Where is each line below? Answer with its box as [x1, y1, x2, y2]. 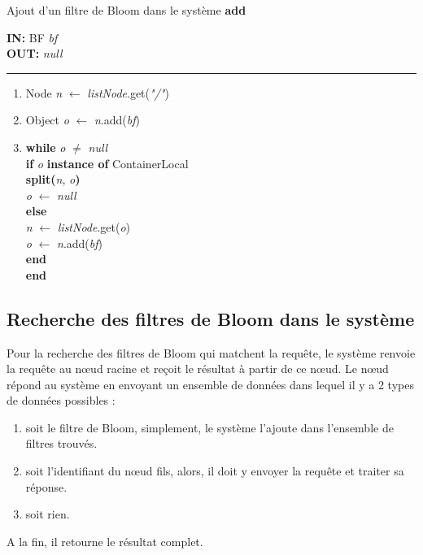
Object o [25, 111, 69, 128]
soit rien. [25, 505, 70, 522]
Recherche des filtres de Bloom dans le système [7, 306, 415, 331]
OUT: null [7, 45, 63, 62]
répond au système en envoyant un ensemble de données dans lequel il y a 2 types [7, 375, 414, 392]
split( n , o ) [25, 171, 81, 188]
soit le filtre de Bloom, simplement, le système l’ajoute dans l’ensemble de [25, 418, 394, 436]
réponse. [25, 478, 68, 495]
